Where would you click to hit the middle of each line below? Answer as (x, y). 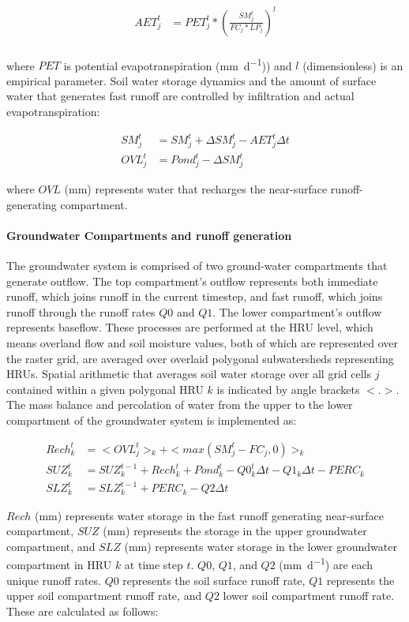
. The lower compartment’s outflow (297, 311)
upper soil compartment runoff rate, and (104, 596)
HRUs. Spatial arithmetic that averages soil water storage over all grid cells (189, 374)
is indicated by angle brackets (288, 389)
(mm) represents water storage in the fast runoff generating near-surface (209, 515)
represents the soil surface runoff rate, (214, 580)
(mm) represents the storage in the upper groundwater (235, 531)
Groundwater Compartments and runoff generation (149, 235)
